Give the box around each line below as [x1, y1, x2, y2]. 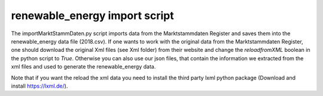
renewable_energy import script [11, 9, 175, 22]
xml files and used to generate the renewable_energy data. [11, 63, 156, 70]
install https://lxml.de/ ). [11, 82, 68, 89]
